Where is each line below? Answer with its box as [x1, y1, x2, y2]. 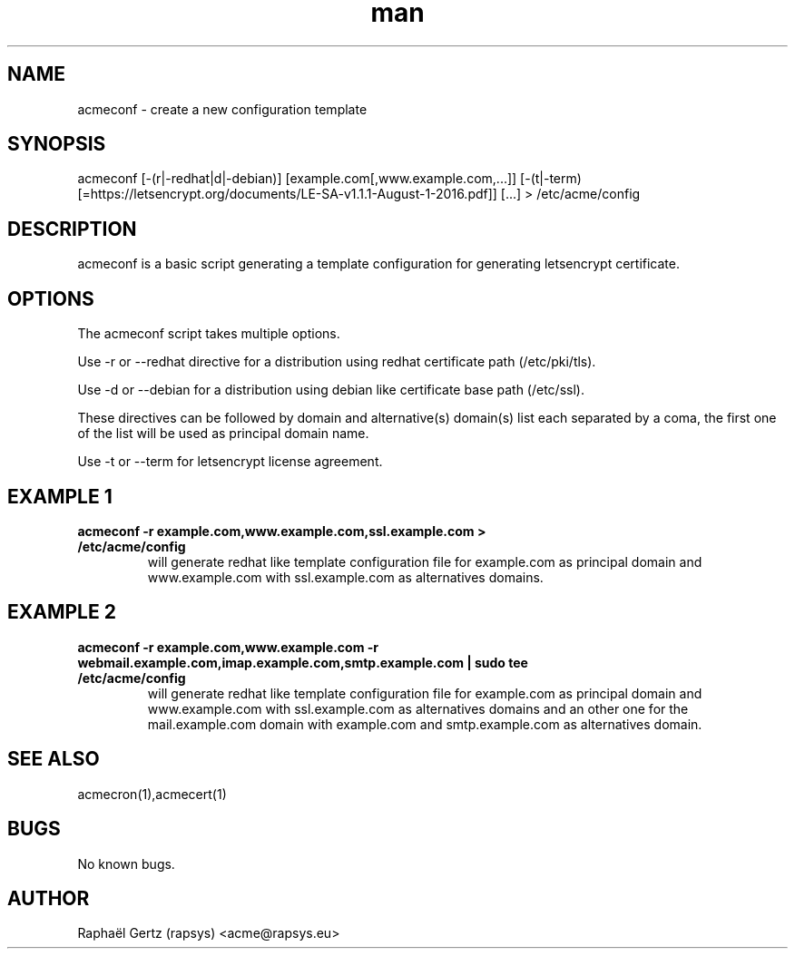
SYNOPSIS [7, 132, 106, 156]
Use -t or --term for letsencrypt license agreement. [77, 454, 383, 470]
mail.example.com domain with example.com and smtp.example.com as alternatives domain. [147, 716, 702, 732]
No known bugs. [77, 855, 175, 872]
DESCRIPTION [7, 217, 137, 240]
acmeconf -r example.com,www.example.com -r [77, 639, 379, 655]
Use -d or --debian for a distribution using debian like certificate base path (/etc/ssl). [77, 382, 584, 398]
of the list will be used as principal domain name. [77, 425, 369, 442]
